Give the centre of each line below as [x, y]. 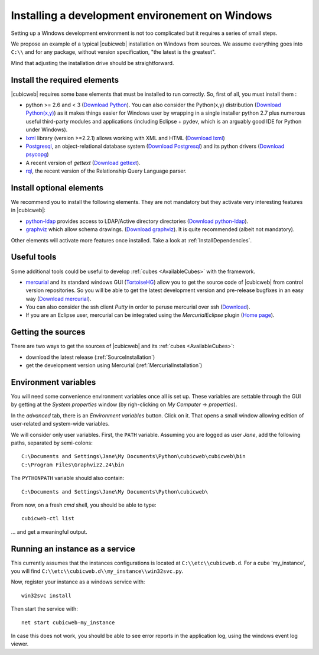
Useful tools [34, 257]
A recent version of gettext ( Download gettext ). [83, 163]
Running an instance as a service [73, 549]
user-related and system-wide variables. [60, 424]
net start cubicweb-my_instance [68, 622]
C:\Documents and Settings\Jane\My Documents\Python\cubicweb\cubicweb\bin [134, 456]
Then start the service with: [44, 609]
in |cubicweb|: [28, 210]
